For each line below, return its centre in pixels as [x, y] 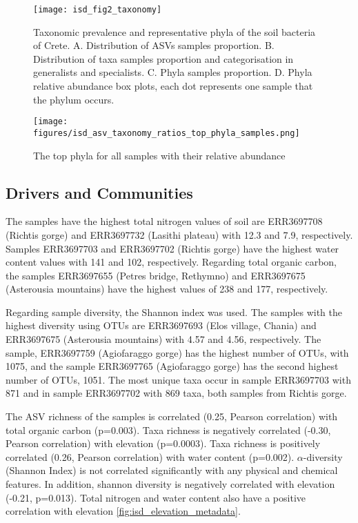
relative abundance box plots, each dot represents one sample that [173, 86]
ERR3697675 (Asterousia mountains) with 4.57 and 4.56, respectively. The [163, 339]
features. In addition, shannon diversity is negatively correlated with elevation [170, 484]
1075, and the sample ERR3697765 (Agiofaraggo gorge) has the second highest [172, 366]
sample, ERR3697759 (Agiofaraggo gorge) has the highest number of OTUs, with [177, 352]
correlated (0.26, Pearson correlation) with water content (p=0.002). [150, 456]
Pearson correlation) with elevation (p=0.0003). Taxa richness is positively [163, 443]
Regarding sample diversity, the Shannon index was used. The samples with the [174, 312]
